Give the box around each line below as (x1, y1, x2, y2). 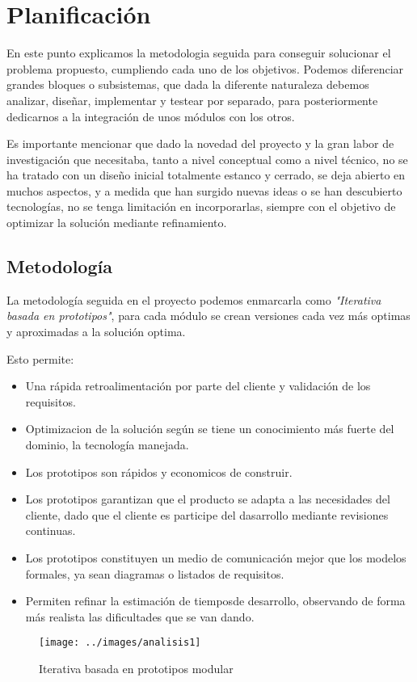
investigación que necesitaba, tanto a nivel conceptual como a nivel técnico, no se (6, 150, 408, 167)
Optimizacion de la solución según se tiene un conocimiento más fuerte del (25, 420, 394, 437)
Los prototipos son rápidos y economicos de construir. (25, 463, 293, 480)
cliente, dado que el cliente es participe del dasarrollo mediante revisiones (25, 506, 389, 523)
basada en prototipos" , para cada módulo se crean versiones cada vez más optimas (6, 307, 411, 324)
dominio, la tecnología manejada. (25, 436, 189, 453)
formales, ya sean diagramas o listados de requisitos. (25, 565, 284, 582)
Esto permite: (6, 350, 74, 367)
